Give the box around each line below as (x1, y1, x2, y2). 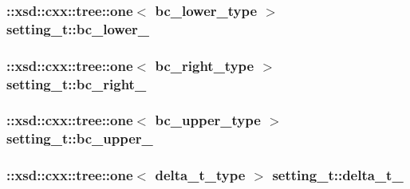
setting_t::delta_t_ (272, 165, 404, 185)
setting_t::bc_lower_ (6, 18, 150, 38)
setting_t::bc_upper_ (6, 128, 153, 148)
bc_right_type (155, 55, 254, 75)
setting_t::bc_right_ (6, 73, 147, 93)
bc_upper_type (155, 110, 261, 130)
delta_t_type (155, 165, 246, 185)
